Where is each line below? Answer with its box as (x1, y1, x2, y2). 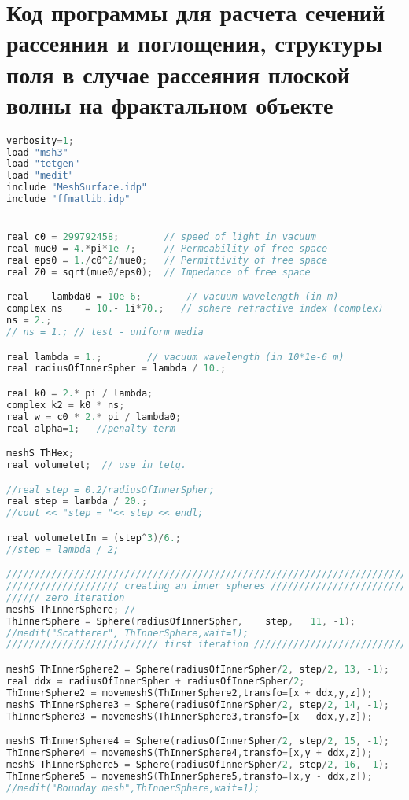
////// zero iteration (6, 592, 125, 603)
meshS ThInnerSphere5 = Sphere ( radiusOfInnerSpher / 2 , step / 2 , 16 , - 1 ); (6, 758, 390, 770)
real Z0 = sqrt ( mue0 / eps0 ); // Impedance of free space (6, 266, 311, 278)
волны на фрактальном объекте (6, 88, 333, 120)
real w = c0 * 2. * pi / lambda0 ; (6, 411, 182, 422)
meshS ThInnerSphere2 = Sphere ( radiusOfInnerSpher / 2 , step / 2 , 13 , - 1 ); (6, 664, 390, 675)
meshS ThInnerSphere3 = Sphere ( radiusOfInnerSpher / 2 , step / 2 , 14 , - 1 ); (6, 699, 390, 710)
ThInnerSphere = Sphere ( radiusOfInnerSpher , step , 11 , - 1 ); (6, 615, 356, 627)
